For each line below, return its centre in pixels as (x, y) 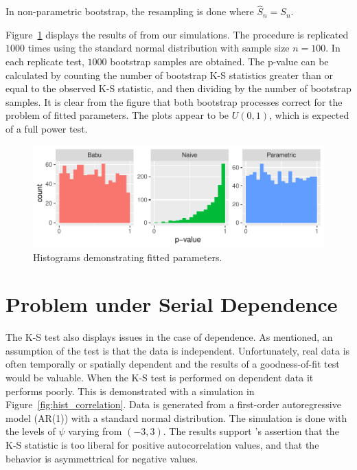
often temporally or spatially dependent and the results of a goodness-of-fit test (173, 364)
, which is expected (309, 115)
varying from (95, 431)
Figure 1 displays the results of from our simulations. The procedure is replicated (177, 34)
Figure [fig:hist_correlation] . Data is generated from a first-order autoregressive (173, 404)
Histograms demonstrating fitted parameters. (128, 257)
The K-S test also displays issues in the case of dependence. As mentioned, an (169, 337)
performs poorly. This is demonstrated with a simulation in (130, 391)
